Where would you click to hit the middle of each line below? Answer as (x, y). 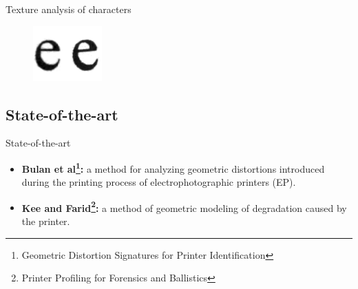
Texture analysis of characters (69, 9)
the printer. (46, 221)
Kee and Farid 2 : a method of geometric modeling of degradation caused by (184, 206)
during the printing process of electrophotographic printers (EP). (159, 182)
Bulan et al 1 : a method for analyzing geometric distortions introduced (173, 167)
